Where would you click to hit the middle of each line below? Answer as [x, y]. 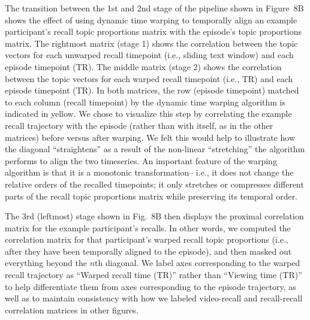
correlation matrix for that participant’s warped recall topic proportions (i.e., [147, 239]
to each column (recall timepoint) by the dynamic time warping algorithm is [145, 102]
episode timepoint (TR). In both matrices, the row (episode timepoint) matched [152, 90]
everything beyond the [46, 263]
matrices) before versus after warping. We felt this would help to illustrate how [150, 137]
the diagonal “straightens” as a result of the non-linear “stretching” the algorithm [155, 149]
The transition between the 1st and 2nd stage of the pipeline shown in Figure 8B [154, 8]
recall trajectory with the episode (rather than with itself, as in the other [139, 125]
